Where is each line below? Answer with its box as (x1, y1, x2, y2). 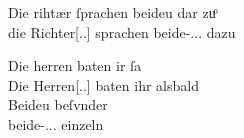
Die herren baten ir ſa (8, 55, 142, 76)
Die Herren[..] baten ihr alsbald (8, 74, 199, 95)
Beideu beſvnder (8, 94, 108, 115)
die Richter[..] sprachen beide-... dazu (8, 21, 236, 42)
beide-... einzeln (8, 113, 104, 134)
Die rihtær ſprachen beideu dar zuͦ (8, 2, 216, 22)
